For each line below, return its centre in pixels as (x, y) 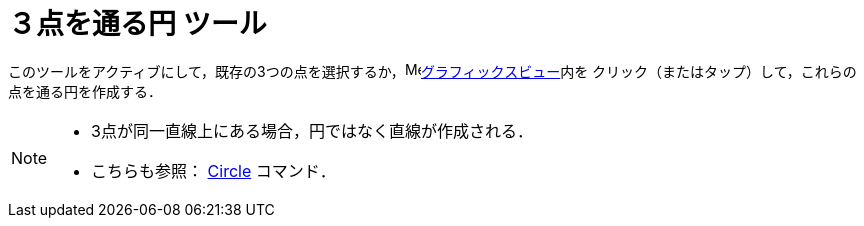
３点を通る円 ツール (137, 24)
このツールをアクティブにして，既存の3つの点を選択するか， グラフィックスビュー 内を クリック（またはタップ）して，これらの (432, 71)
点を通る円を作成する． (85, 91)
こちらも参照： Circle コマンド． (213, 170)
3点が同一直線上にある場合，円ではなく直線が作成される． (312, 130)
